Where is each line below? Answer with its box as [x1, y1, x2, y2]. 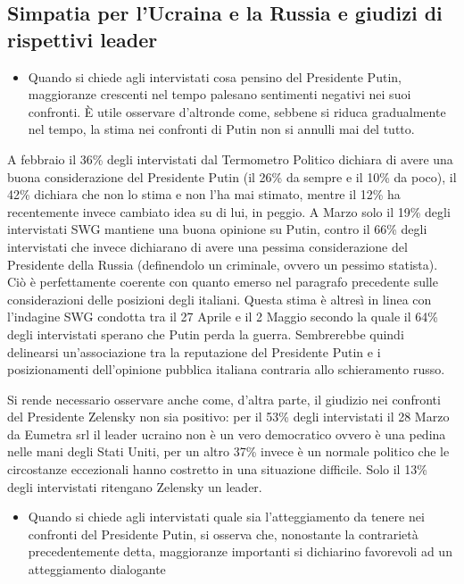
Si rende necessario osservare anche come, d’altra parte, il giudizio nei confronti [7, 389, 441, 408]
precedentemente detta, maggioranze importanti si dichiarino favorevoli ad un [28, 542, 452, 561]
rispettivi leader [7, 25, 158, 53]
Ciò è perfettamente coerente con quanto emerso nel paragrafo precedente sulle [7, 272, 438, 291]
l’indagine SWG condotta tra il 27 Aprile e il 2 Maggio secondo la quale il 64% [7, 307, 438, 326]
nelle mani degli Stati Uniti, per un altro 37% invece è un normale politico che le [7, 442, 450, 461]
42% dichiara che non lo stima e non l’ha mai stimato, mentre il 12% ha [7, 185, 401, 204]
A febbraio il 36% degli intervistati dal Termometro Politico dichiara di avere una [7, 149, 453, 168]
